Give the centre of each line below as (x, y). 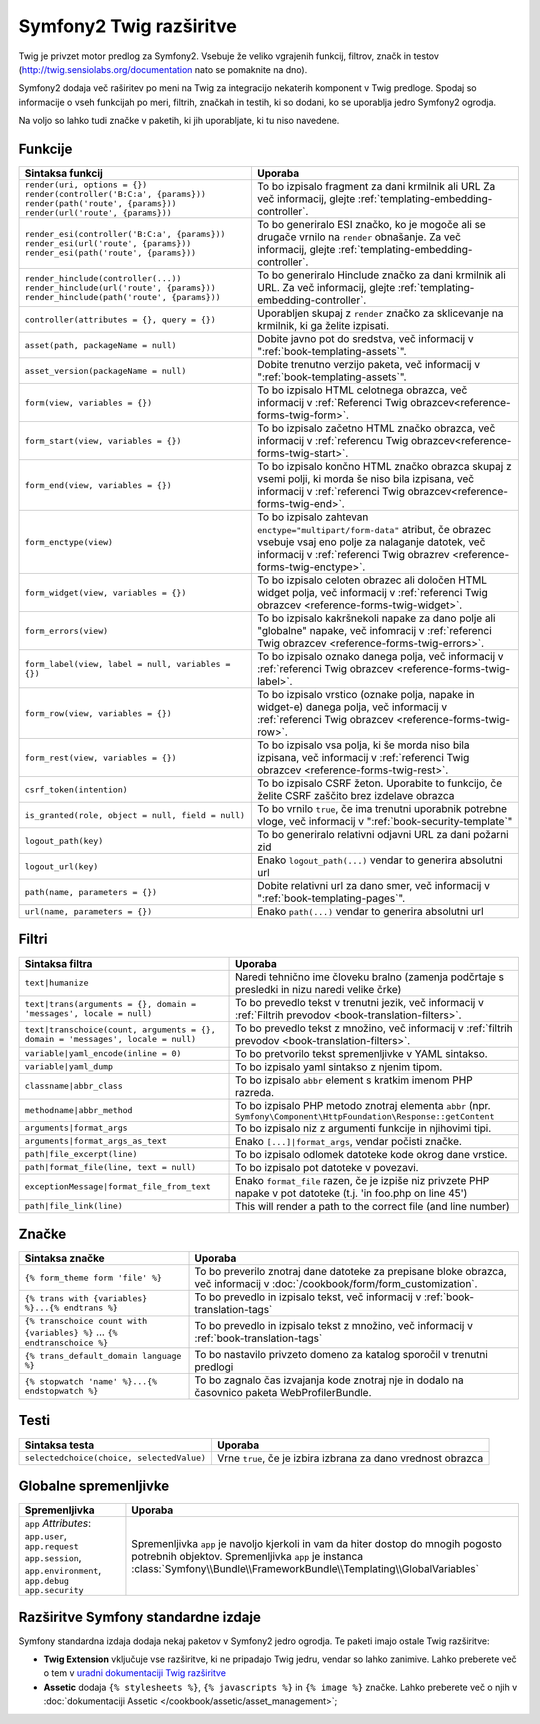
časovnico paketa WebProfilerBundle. (283, 1393)
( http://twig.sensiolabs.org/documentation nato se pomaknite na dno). (163, 69)
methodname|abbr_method (78, 1110)
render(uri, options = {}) (86, 185)
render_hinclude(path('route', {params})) (122, 296)
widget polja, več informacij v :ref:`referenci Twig (372, 593)
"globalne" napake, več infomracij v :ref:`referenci (374, 631)
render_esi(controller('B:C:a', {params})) (125, 233)
